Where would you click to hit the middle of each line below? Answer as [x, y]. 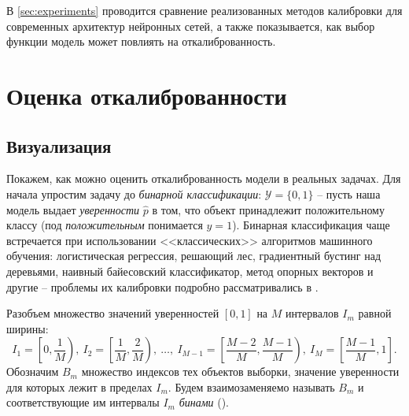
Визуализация [59, 145]
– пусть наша [349, 193]
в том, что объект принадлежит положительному [268, 209]
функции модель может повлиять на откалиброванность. [141, 41]
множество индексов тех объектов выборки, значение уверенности [240, 371]
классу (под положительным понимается [105, 225]
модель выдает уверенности [73, 209]
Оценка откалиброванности [147, 95]
